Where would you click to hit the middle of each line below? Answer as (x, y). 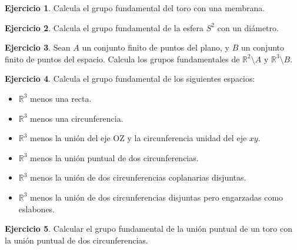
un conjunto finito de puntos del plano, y (156, 47)
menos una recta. (61, 98)
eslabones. (37, 209)
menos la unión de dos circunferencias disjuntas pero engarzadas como (157, 197)
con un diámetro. (248, 27)
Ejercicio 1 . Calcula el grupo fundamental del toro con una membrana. (135, 8)
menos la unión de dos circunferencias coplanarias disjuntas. (138, 177)
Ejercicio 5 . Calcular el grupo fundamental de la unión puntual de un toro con (148, 229)
